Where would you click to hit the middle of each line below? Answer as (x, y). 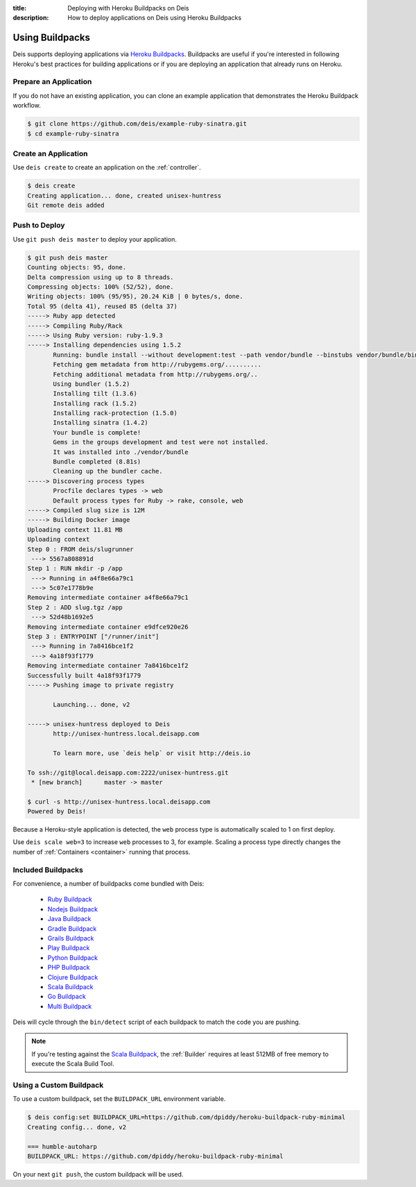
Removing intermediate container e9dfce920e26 (108, 627)
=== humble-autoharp (62, 1146)
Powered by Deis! (57, 811)
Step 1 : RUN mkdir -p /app (75, 569)
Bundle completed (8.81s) (97, 462)
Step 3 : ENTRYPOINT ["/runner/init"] (93, 637)
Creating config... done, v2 (77, 1127)
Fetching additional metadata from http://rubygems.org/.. (155, 374)
